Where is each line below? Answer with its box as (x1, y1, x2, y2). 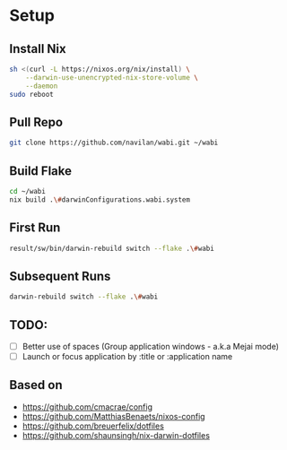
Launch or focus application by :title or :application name (22, 351, 233, 361)
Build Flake (9, 163, 72, 178)
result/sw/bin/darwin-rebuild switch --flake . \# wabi (9, 244, 215, 253)
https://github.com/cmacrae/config (22, 401, 153, 412)
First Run (9, 221, 61, 236)
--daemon (25, 82, 58, 91)
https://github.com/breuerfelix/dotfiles (22, 420, 164, 431)
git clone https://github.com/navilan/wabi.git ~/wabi (9, 138, 219, 148)
